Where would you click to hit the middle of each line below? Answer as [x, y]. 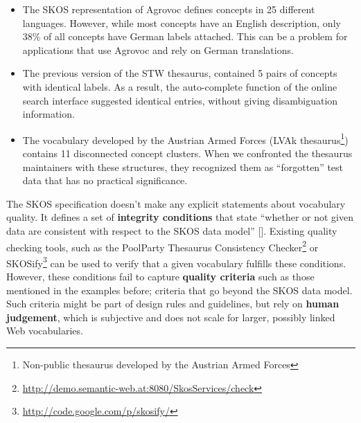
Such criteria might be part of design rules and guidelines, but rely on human [173, 304]
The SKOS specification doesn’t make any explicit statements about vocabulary [176, 203]
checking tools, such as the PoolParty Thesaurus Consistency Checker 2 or [162, 246]
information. [49, 114]
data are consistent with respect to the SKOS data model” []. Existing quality [172, 230]
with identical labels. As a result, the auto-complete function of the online [180, 86]
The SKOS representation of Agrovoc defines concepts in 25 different [169, 9]
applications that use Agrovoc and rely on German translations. [158, 49]
